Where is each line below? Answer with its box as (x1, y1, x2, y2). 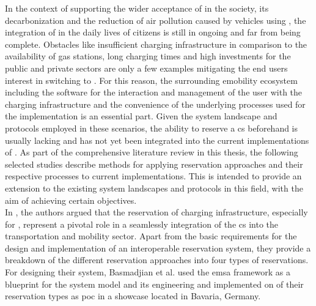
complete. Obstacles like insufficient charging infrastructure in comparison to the (5, 37, 307, 50)
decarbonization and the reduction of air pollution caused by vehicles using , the (5, 13, 306, 26)
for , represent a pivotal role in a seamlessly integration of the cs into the (5, 217, 278, 230)
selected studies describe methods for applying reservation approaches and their (5, 157, 303, 170)
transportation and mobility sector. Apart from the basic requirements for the (5, 229, 297, 242)
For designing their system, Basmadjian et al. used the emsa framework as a (5, 266, 290, 278)
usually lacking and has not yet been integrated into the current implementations (5, 133, 309, 146)
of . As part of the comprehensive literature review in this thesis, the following (5, 146, 298, 159)
